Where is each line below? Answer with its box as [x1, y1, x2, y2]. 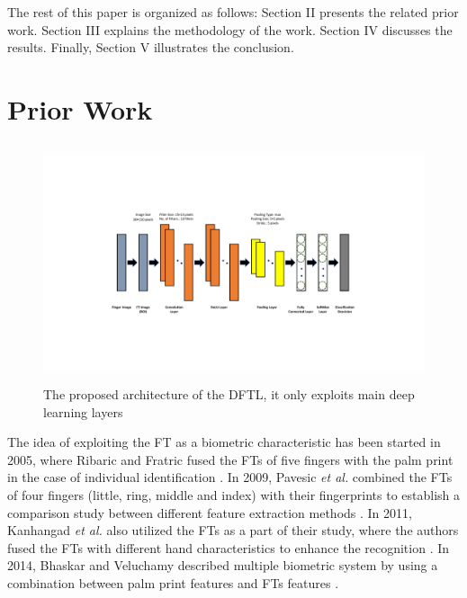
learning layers [43, 402, 123, 421]
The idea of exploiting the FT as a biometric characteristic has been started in [7, 433, 441, 451]
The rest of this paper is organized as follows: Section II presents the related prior [7, 3, 459, 21]
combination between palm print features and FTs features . [7, 574, 339, 592]
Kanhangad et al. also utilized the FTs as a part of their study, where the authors [7, 521, 459, 540]
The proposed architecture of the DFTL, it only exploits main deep [43, 385, 415, 404]
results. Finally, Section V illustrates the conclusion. [7, 38, 294, 57]
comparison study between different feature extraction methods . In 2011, [7, 503, 412, 522]
